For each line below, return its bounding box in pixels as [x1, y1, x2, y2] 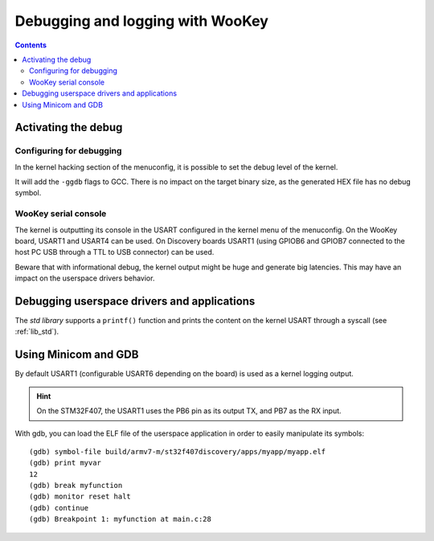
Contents [14, 40, 47, 50]
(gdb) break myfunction [29, 481, 123, 490]
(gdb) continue [29, 503, 89, 512]
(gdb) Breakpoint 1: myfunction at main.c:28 [29, 514, 212, 524]
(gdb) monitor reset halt [29, 492, 132, 502]
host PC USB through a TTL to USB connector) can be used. [14, 248, 215, 257]
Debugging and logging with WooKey [14, 12, 268, 30]
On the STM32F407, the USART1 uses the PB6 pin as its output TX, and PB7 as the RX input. [36, 406, 342, 416]
